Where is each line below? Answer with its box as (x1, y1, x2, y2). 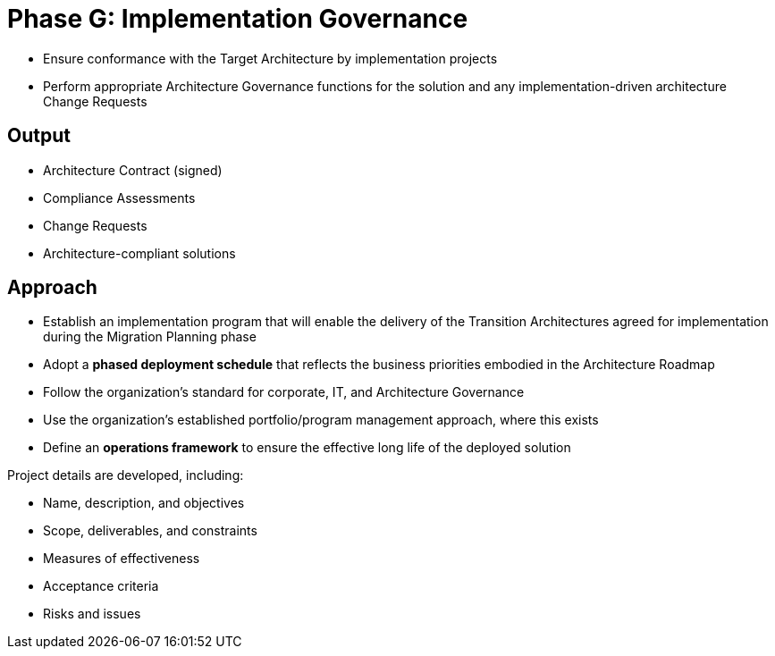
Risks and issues (43, 606, 141, 622)
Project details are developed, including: (7, 467, 244, 484)
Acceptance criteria (43, 578, 159, 594)
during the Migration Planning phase (43, 329, 257, 345)
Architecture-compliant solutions (43, 245, 236, 261)
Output (7, 124, 71, 147)
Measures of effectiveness (43, 551, 200, 567)
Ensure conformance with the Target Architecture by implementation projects (43, 50, 498, 66)
